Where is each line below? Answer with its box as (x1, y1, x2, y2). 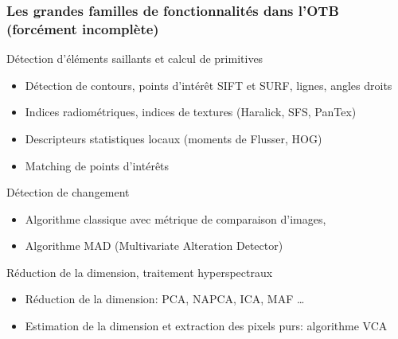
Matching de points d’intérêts (25, 157, 170, 173)
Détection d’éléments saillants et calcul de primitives (6, 50, 263, 67)
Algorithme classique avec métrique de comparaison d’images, (25, 210, 326, 227)
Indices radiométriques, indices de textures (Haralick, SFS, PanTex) (25, 103, 357, 120)
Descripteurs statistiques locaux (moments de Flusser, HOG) (25, 130, 322, 146)
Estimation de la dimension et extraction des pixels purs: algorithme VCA (25, 318, 388, 334)
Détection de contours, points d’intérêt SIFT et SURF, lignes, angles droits (25, 76, 392, 93)
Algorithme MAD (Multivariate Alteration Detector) (25, 237, 283, 254)
